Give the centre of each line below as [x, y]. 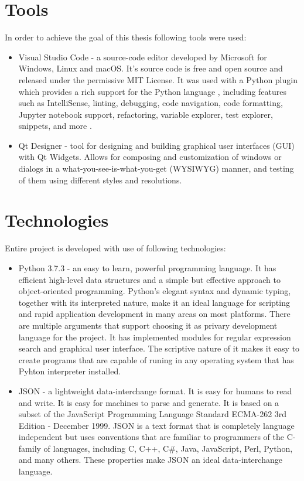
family [30, 448]
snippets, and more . [55, 126]
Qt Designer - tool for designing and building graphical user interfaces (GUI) [156, 145]
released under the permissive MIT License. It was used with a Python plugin [158, 79]
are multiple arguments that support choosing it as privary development [148, 325]
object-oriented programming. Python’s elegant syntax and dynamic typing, [155, 291]
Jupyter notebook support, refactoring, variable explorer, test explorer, [146, 114]
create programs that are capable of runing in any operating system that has [156, 359]
